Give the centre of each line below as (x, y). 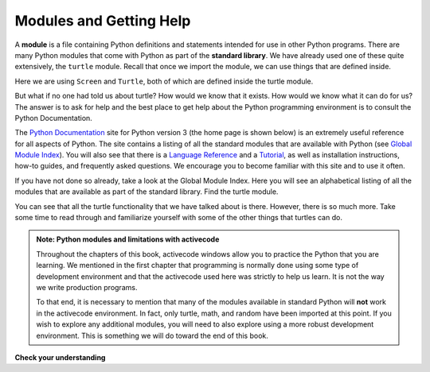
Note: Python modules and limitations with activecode (128, 239)
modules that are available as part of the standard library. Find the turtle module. (147, 192)
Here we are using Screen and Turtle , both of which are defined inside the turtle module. (164, 81)
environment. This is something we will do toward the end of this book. (152, 335)
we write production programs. (87, 287)
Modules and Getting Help (103, 21)
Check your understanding (60, 357)
